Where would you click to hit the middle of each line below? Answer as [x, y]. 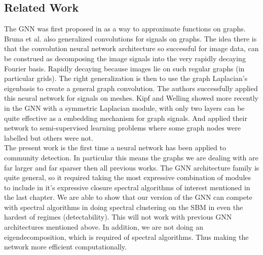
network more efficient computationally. [65, 247]
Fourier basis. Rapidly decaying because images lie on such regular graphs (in [124, 68]
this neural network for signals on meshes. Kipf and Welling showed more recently [131, 98]
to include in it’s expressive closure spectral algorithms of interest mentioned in [127, 187]
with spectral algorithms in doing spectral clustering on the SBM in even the [124, 207]
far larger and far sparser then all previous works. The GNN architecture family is [132, 167]
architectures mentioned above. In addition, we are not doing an [104, 227]
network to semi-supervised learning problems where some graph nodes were [122, 128]
